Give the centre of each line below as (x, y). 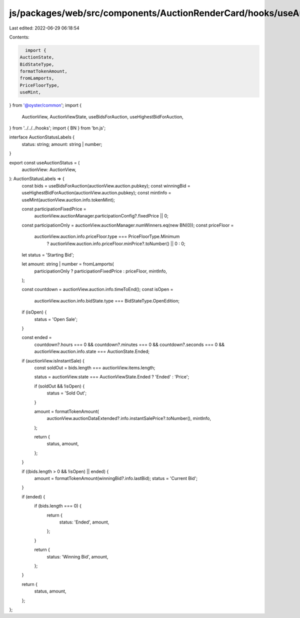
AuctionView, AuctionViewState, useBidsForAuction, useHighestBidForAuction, (102, 116)
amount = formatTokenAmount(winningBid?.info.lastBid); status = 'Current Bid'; (116, 478)
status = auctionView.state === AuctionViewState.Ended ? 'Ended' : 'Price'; (112, 377)
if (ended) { (33, 496)
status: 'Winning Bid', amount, (77, 556)
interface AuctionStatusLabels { (42, 137)
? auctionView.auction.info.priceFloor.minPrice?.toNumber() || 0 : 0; (116, 243)
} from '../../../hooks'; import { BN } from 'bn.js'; (57, 128)
